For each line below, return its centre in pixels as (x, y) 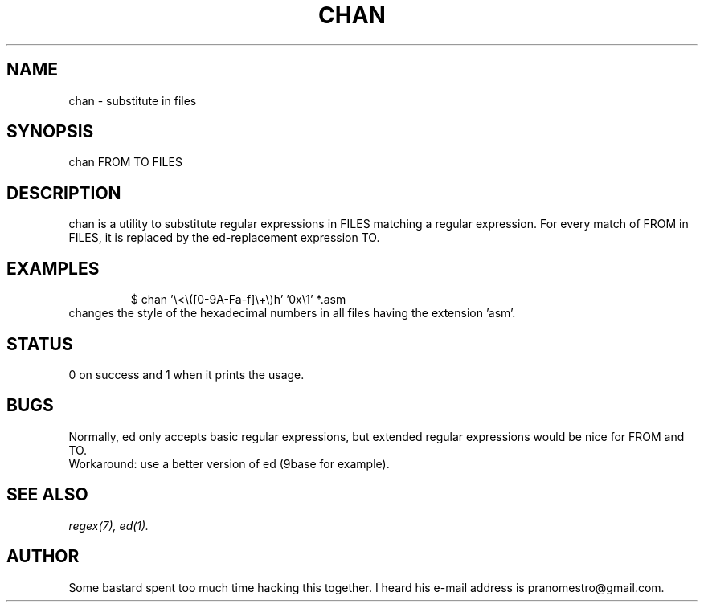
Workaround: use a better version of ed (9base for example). (229, 463)
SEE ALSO (47, 495)
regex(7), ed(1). (109, 525)
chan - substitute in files (133, 100)
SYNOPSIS (50, 132)
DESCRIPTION (64, 193)
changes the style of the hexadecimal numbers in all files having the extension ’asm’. (292, 313)
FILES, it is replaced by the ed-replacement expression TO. (224, 238)
